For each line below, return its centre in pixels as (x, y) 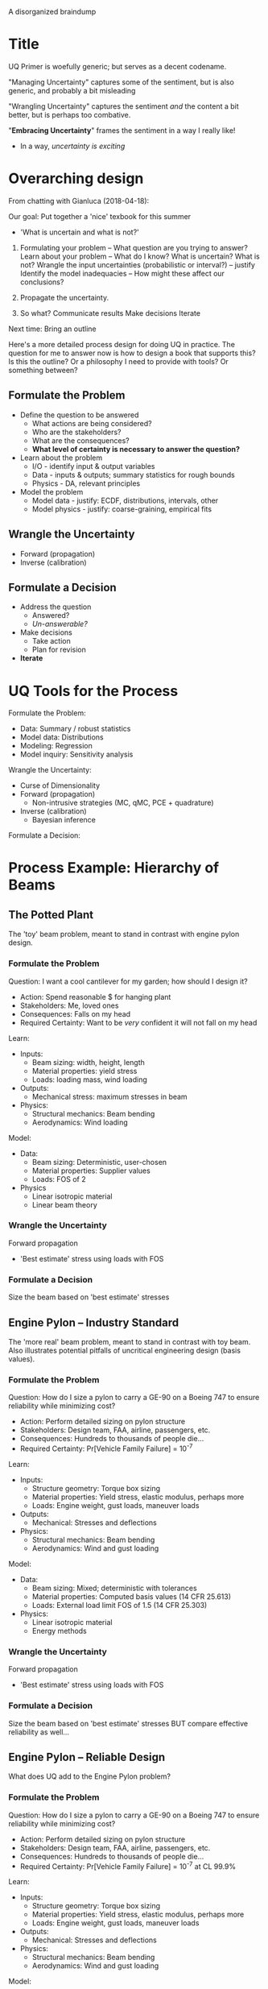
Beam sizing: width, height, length (88, 1062)
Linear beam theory (65, 1204)
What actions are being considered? (92, 423)
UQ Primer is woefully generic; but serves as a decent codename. (118, 66)
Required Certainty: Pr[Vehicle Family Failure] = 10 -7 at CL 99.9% (128, 1866)
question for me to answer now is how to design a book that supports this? (132, 353)
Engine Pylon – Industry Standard (94, 1322)
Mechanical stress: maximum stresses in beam (109, 1096)
